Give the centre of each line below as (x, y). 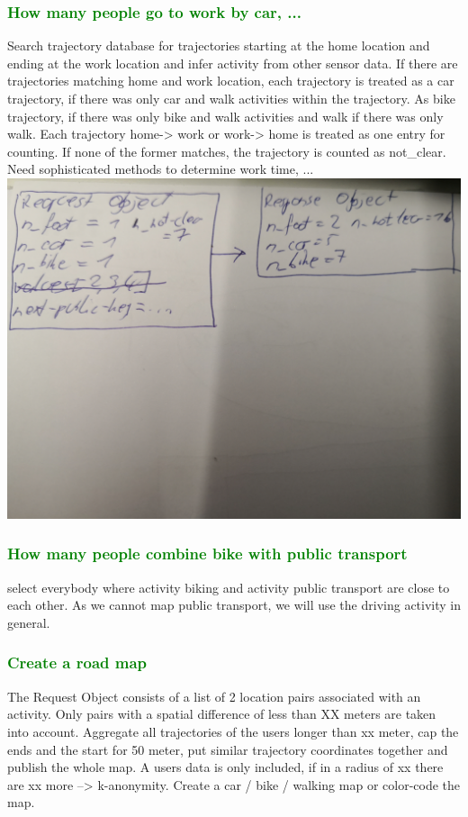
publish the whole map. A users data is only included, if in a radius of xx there (225, 767)
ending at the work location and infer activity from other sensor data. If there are (233, 63)
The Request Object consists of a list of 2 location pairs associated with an (214, 696)
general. (29, 622)
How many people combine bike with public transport (207, 554)
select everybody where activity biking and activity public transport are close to (229, 587)
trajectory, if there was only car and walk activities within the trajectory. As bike (231, 98)
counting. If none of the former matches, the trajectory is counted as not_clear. (227, 151)
